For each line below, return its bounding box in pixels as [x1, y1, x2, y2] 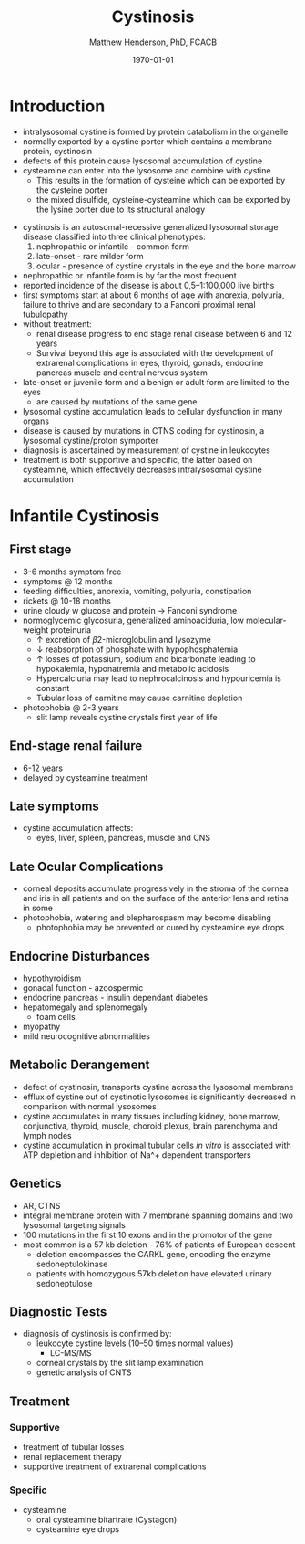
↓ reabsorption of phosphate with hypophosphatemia [36, 644, 239, 655]
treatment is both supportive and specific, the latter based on [22, 454, 253, 465]
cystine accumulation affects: [22, 823, 134, 834]
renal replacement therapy [22, 1452, 123, 1463]
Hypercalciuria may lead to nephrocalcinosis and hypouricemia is [36, 673, 282, 684]
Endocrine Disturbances [9, 948, 150, 964]
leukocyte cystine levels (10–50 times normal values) [36, 1338, 234, 1349]
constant [36, 682, 70, 693]
